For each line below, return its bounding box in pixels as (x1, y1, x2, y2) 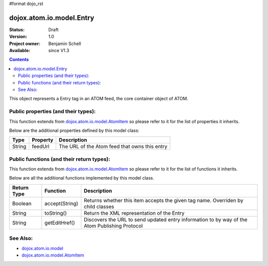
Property (32, 136, 54, 143)
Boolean (12, 200, 32, 207)
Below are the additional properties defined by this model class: (9, 127, 139, 133)
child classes (83, 203, 114, 210)
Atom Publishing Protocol (83, 222, 143, 229)
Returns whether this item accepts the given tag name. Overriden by (83, 197, 244, 203)
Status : (9, 26, 25, 32)
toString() (44, 209, 67, 216)
